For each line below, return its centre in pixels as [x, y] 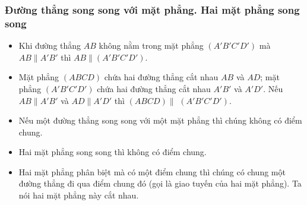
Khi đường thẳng [50, 45]
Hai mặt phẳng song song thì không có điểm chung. [113, 152]
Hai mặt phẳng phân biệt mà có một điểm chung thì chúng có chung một [152, 171]
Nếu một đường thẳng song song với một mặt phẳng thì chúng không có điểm [160, 120]
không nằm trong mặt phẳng [151, 45]
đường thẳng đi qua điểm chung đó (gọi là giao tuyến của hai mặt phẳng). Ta [160, 183]
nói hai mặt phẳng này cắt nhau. [79, 195]
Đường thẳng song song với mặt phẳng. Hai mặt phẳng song [152, 9]
